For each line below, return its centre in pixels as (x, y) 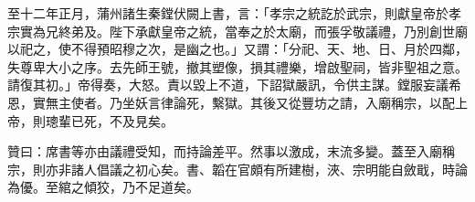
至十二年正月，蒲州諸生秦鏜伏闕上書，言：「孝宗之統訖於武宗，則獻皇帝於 (228, 13)
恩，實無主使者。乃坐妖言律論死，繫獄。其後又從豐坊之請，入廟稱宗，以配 (231, 102)
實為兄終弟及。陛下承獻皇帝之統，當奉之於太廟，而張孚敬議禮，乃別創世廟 (243, 31)
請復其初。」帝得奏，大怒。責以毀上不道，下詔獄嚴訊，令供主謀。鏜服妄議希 (234, 85)
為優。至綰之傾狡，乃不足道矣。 (103, 187)
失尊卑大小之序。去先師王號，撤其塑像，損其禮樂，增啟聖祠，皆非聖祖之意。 (237, 66)
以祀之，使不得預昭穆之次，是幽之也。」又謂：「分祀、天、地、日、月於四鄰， (237, 49)
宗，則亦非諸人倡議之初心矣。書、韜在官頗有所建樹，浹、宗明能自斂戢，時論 (237, 169)
